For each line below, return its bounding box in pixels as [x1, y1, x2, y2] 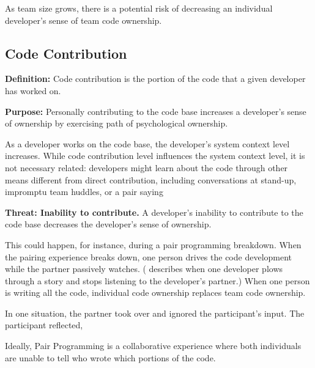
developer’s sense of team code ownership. [5, 13, 162, 26]
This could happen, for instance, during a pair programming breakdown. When [5, 238, 302, 251]
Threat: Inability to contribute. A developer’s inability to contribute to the [5, 205, 303, 218]
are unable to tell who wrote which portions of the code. [5, 351, 216, 364]
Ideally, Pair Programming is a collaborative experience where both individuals [5, 339, 302, 352]
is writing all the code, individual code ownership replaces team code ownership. [5, 286, 306, 299]
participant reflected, [5, 318, 83, 331]
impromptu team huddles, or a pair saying [5, 185, 163, 198]
